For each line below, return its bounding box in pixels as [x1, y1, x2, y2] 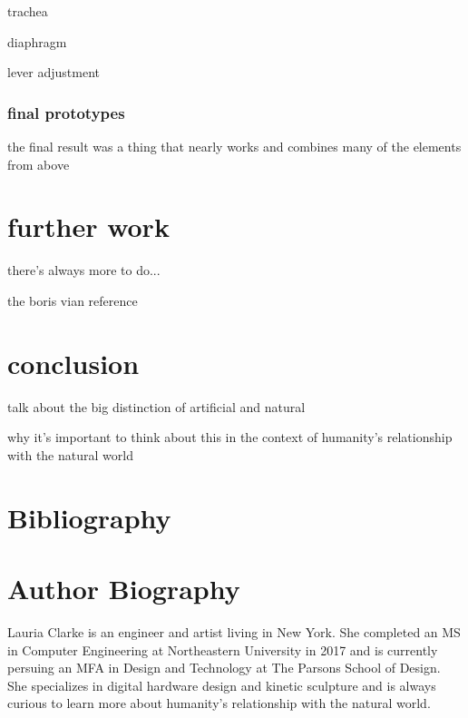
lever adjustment [7, 63, 101, 82]
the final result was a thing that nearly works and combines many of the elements [7, 137, 462, 155]
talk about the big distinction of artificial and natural [7, 397, 306, 416]
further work [7, 208, 170, 245]
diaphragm [7, 32, 67, 51]
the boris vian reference [7, 290, 138, 310]
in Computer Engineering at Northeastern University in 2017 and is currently [7, 640, 438, 659]
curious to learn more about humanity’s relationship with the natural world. [7, 693, 431, 713]
